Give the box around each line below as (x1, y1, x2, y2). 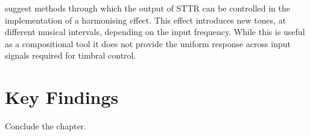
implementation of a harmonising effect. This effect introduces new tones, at (5, 13, 286, 26)
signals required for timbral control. (5, 49, 136, 62)
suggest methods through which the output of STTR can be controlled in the (5, 2, 291, 14)
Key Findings (5, 85, 119, 109)
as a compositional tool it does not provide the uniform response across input (5, 37, 291, 50)
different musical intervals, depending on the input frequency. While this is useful (5, 25, 305, 38)
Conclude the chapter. (5, 120, 86, 132)
